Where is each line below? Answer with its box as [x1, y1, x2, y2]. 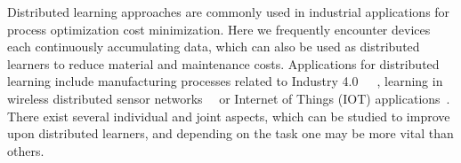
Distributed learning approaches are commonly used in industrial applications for [7, 3, 450, 20]
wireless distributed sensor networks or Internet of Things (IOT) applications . [7, 89, 450, 107]
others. [7, 141, 44, 159]
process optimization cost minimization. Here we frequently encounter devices [7, 19, 431, 38]
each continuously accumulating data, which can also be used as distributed [7, 37, 420, 56]
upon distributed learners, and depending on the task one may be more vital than [7, 124, 454, 143]
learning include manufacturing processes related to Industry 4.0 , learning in [7, 72, 443, 90]
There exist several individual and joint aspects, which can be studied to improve [7, 106, 450, 125]
